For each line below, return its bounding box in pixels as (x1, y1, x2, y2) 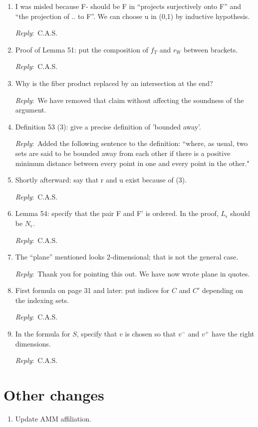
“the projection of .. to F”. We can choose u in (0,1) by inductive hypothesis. (15, 10, 250, 21)
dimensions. (15, 338, 51, 348)
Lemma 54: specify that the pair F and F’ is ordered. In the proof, (15, 208, 219, 218)
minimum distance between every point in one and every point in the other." (15, 157, 250, 168)
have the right (211, 328, 255, 339)
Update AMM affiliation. (15, 413, 91, 423)
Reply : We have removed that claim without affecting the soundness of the (15, 94, 244, 105)
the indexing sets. (15, 294, 69, 305)
